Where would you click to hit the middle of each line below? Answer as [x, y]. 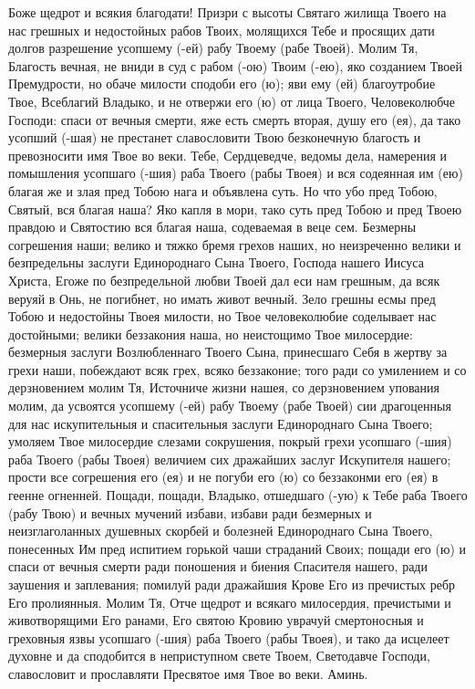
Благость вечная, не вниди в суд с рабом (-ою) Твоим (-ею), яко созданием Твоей [236, 65]
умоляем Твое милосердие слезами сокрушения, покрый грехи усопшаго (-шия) [230, 441]
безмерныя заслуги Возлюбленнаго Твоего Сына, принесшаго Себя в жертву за [228, 352]
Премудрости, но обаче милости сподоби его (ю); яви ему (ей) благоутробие [222, 84]
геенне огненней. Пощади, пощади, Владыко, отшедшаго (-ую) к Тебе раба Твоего [238, 495]
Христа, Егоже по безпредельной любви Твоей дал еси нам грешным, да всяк [224, 280]
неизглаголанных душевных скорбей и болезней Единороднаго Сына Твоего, [221, 531]
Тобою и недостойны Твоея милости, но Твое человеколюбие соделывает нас [222, 316]
